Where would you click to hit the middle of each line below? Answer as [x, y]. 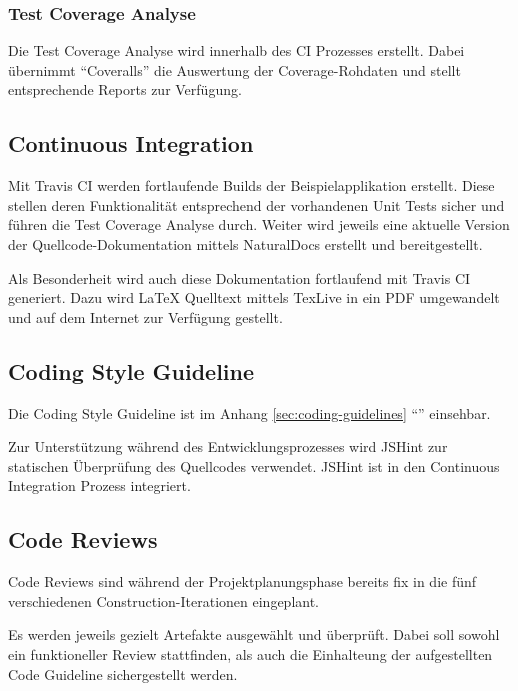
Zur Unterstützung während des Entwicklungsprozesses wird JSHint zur [228, 446]
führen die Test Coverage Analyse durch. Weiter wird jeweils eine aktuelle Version [259, 224]
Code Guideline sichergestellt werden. [123, 673]
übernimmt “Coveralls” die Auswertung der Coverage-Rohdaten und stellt [234, 69]
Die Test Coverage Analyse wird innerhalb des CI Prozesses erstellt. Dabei [236, 50]
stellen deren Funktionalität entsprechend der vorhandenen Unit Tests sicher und [256, 204]
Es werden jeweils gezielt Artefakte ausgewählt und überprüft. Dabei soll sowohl [254, 634]
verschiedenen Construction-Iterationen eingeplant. [164, 600]
